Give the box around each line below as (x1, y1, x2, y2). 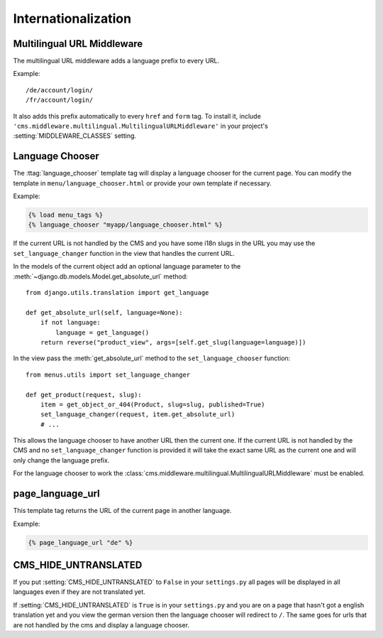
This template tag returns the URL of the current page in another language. (13, 507, 232, 515)
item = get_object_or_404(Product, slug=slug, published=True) (40, 400, 265, 409)
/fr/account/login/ (26, 96, 94, 104)
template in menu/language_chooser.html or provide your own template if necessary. (13, 178, 272, 188)
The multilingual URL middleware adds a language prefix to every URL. (13, 57, 220, 65)
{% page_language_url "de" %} (28, 539, 133, 546)
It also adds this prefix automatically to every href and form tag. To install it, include (13, 112, 262, 120)
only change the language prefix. (13, 455, 110, 465)
